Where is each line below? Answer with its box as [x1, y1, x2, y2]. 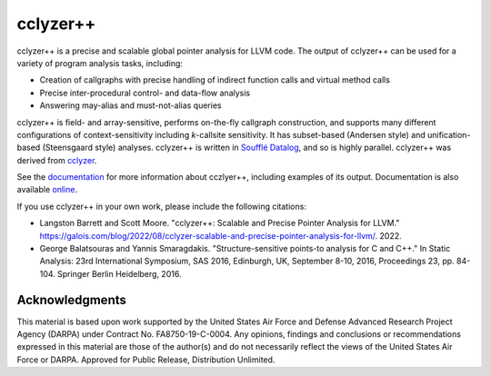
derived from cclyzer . [16, 154, 97, 165]
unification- [427, 129, 471, 140]
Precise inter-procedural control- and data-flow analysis [39, 87, 250, 98]
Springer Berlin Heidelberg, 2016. [57, 268, 182, 279]
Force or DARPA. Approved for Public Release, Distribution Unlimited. [16, 354, 276, 365]
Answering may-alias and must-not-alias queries [39, 100, 222, 111]
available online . [16, 184, 77, 195]
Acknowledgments [16, 292, 127, 308]
